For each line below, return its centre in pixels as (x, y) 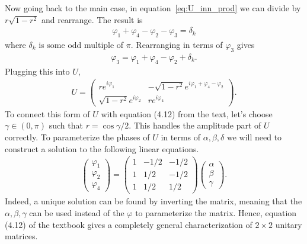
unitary (289, 224)
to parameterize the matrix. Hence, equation (216, 212)
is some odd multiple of (81, 45)
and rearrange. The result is (92, 19)
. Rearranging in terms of (177, 45)
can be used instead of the (77, 212)
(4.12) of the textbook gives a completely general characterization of (129, 224)
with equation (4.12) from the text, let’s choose (187, 113)
